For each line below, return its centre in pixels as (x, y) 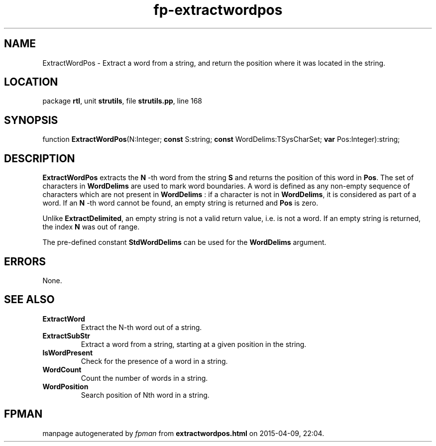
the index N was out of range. (91, 227)
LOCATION (31, 82)
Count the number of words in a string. (144, 378)
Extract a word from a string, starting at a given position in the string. (194, 344)
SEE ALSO (29, 300)
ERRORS (25, 261)
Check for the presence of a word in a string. (154, 361)
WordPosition (65, 386)
